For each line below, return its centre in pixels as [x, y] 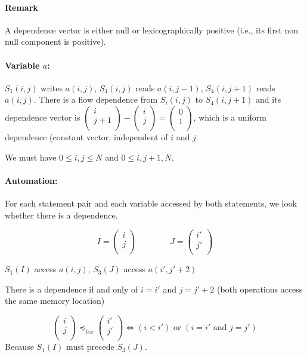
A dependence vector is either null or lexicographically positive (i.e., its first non [152, 30]
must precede [90, 347]
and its [269, 99]
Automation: [31, 180]
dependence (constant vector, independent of [86, 136]
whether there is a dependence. [61, 215]
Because [19, 347]
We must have [31, 157]
